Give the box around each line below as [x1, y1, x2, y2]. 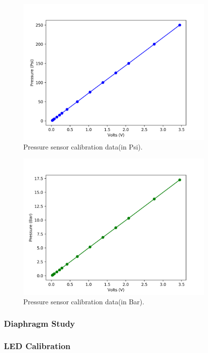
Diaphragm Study [4, 317, 75, 329]
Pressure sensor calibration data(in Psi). [23, 142, 143, 152]
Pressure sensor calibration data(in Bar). [23, 297, 144, 307]
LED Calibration [4, 339, 71, 352]
